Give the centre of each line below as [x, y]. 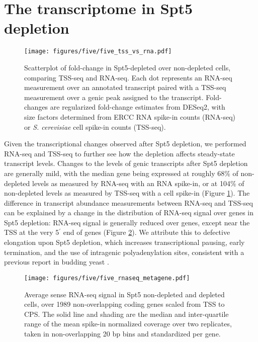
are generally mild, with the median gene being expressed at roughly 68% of [121, 173]
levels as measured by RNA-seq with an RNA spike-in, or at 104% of [138, 183]
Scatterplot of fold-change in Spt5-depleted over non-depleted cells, [127, 67]
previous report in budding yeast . [57, 262]
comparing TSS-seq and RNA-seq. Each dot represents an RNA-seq [128, 77]
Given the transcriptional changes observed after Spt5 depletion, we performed [125, 144]
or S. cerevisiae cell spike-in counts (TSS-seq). [95, 126]
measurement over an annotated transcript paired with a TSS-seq [125, 87]
